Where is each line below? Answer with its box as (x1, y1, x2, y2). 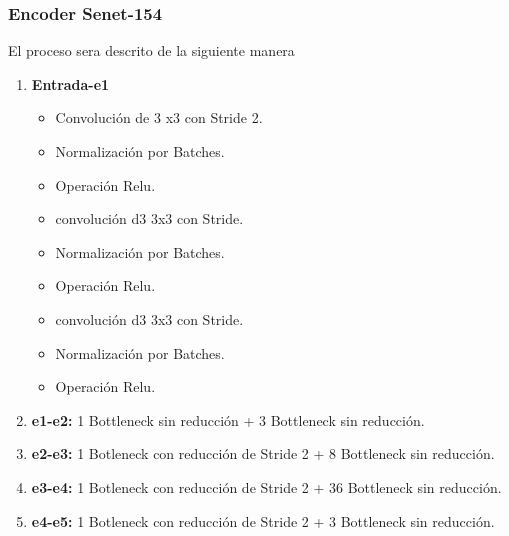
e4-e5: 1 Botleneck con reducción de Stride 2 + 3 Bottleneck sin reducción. (31, 510, 495, 531)
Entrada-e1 (31, 73, 110, 94)
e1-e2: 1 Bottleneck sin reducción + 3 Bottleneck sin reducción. (31, 409, 425, 430)
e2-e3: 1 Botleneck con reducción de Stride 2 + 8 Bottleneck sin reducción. (31, 443, 495, 464)
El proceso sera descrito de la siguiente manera (8, 40, 295, 61)
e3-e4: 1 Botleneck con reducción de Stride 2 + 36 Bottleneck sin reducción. (31, 476, 502, 497)
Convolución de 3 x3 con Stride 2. (55, 107, 263, 128)
